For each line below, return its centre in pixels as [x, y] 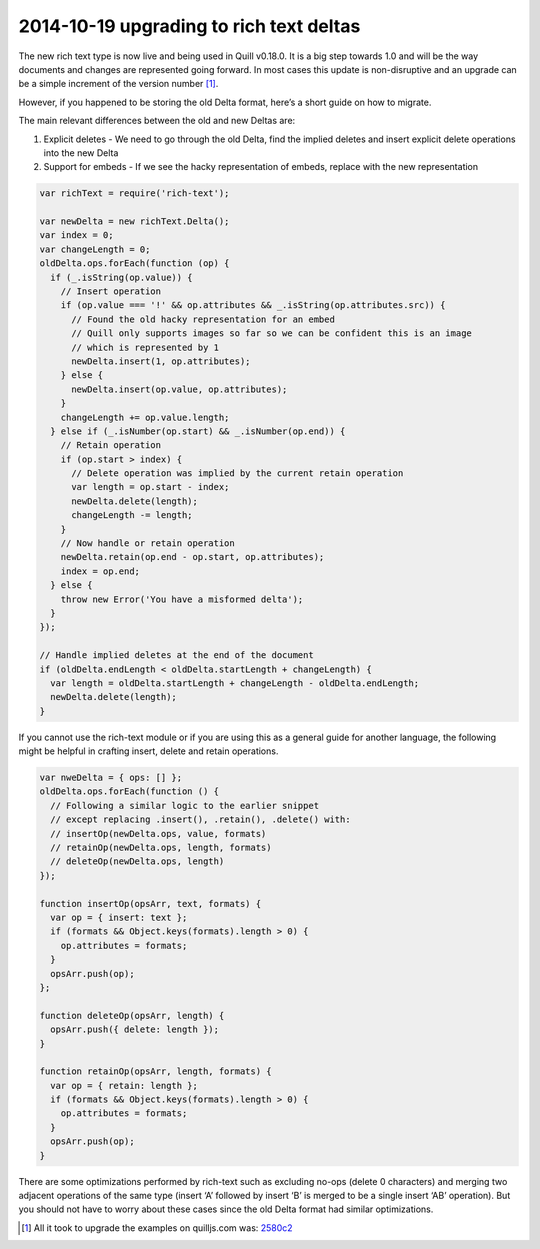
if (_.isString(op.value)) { [122, 277]
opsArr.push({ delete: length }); [135, 1029]
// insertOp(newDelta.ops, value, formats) [158, 833]
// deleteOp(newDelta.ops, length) [137, 861]
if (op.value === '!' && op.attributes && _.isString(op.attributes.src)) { [253, 305]
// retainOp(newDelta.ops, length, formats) [161, 848]
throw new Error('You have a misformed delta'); [182, 599]
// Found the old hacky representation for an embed [203, 319]
